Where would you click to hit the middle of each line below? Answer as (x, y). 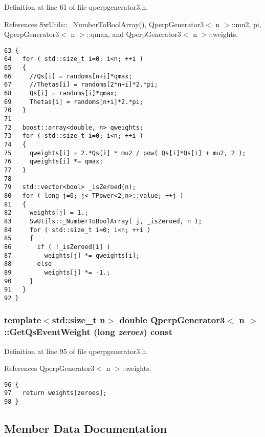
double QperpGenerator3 (172, 320)
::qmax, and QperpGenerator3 (134, 34)
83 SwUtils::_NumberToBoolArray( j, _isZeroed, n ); (103, 221)
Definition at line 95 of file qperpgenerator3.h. (76, 351)
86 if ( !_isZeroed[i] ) (57, 247)
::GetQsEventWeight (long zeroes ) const (88, 332)
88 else (28, 264)
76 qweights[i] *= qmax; (54, 162)
